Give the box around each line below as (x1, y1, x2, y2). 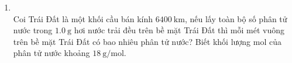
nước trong (13, 24, 53, 36)
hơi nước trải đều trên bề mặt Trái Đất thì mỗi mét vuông (74, 24, 284, 36)
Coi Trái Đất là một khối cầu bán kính (13, 12, 153, 24)
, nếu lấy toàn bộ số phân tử (184, 12, 287, 24)
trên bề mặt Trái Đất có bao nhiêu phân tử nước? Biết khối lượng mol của (13, 35, 282, 47)
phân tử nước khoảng (13, 47, 90, 59)
